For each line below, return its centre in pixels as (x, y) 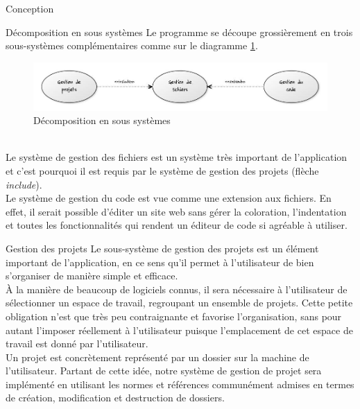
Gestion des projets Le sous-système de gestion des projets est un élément (162, 248)
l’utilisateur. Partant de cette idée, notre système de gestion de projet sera (164, 371)
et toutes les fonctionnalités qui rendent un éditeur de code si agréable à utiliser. (177, 225)
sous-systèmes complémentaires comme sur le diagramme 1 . (132, 45)
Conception (30, 8)
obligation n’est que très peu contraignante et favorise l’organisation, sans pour (174, 316)
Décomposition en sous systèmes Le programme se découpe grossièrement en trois (179, 32)
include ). (24, 184)
